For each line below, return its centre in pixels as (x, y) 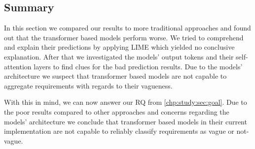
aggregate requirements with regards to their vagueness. (88, 85)
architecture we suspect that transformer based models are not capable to (115, 76)
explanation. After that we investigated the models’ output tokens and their (119, 56)
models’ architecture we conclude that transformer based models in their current (126, 121)
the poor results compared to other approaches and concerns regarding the (117, 111)
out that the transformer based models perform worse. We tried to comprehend (124, 37)
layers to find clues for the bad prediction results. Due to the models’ (138, 66)
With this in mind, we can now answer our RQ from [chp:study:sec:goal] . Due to (126, 102)
